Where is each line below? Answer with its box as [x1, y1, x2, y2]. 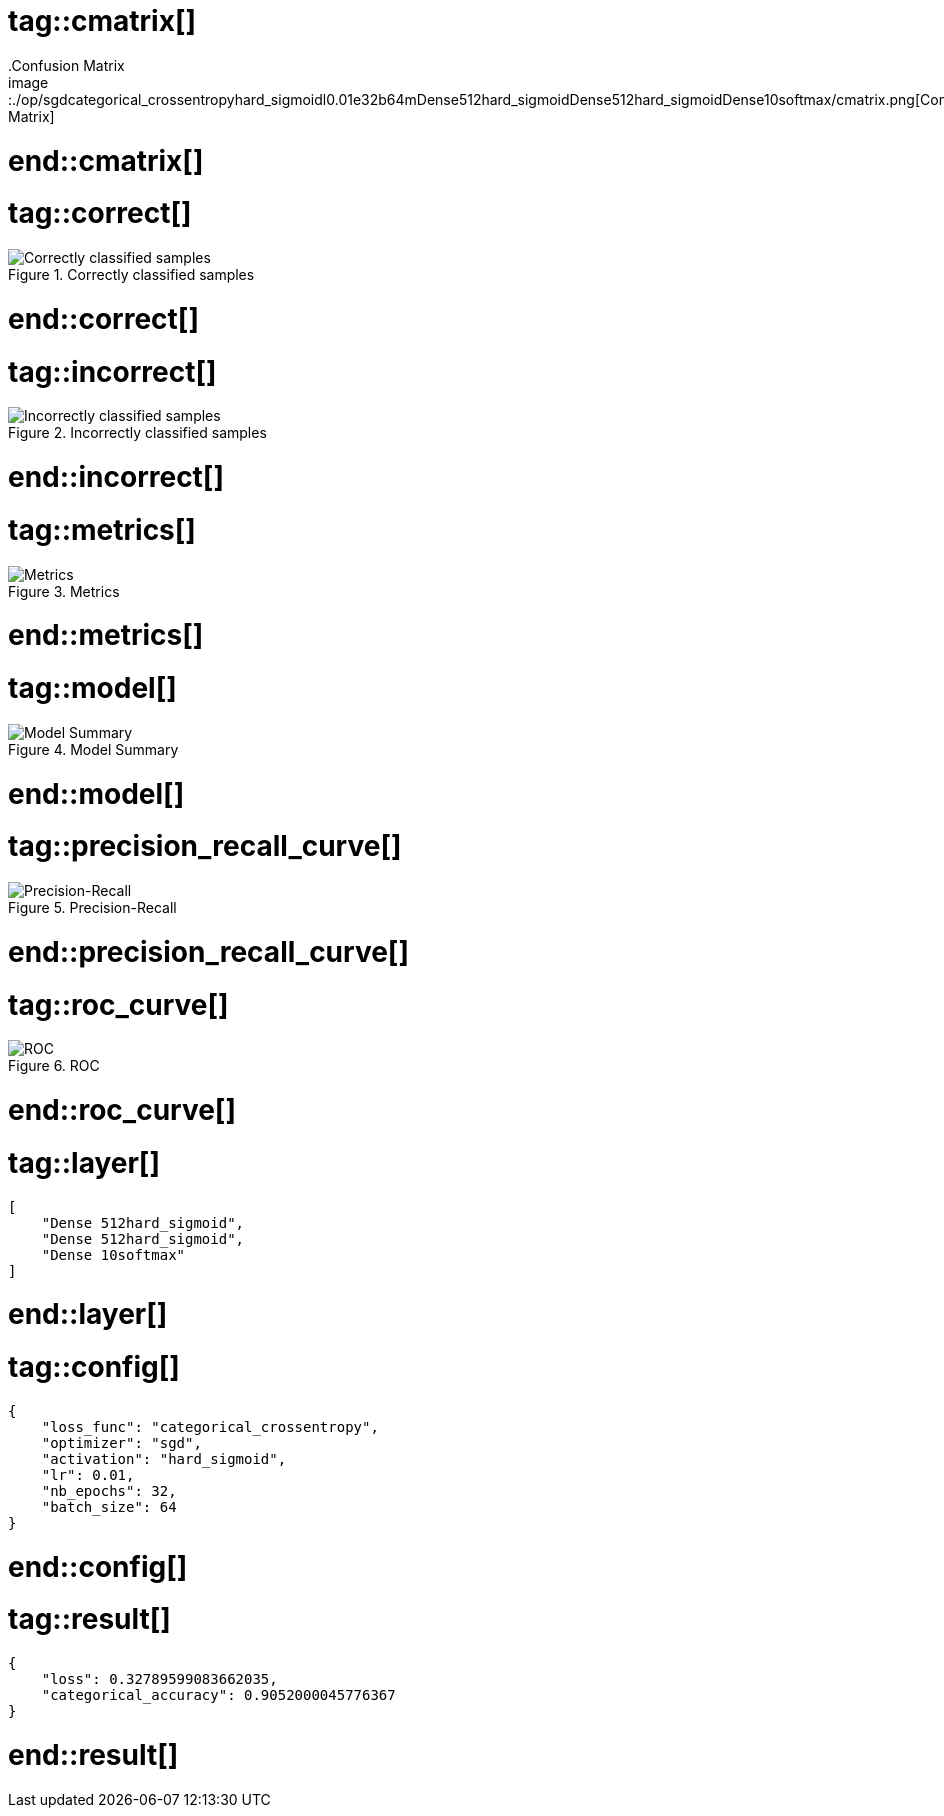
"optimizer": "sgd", [41, 1434, 202, 1451]
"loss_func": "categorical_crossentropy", [41, 1418, 379, 1435]
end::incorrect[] [8, 460, 224, 494]
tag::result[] [8, 1602, 171, 1637]
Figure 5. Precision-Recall [8, 899, 177, 916]
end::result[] [8, 1737, 179, 1772]
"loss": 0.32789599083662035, [41, 1671, 278, 1687]
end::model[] [8, 776, 185, 811]
